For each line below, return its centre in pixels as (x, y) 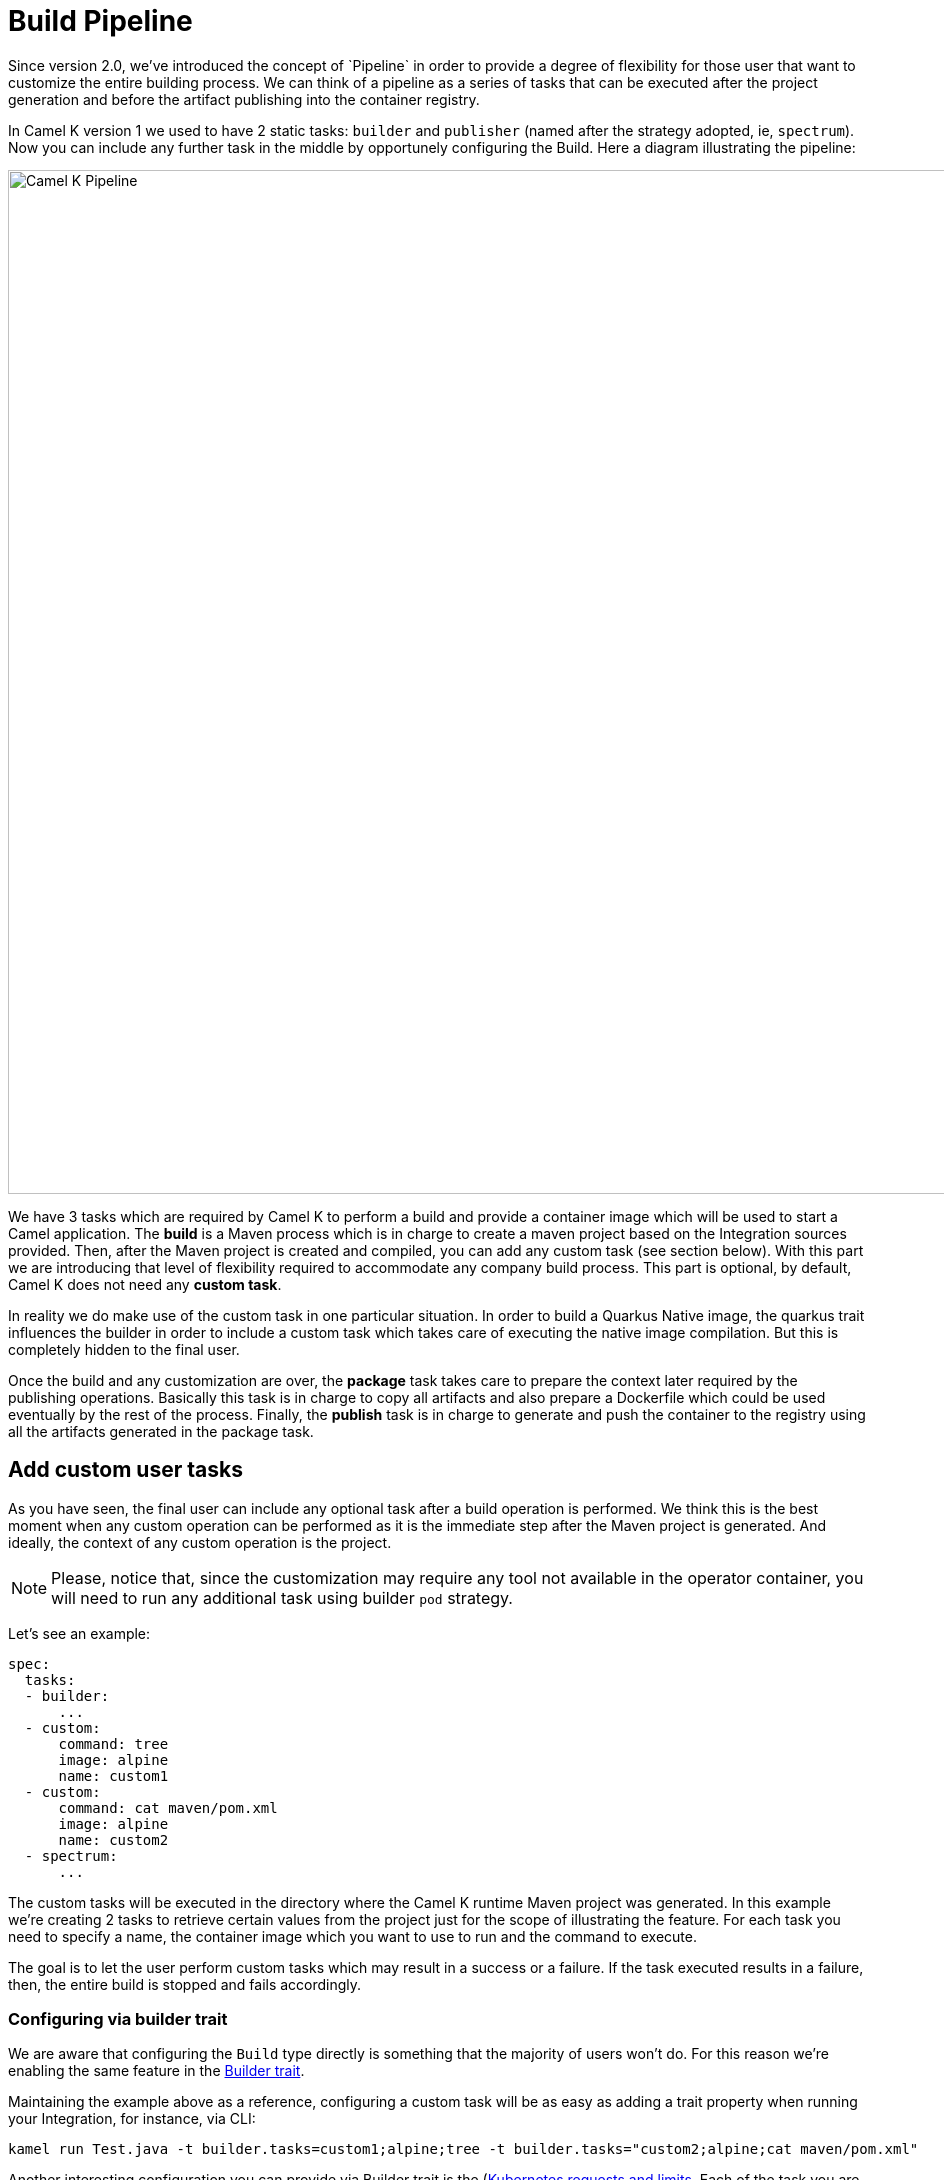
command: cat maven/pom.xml (168, 1807)
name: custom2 (113, 1839)
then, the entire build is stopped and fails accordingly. (185, 1984)
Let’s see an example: (79, 1633)
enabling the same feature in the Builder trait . (156, 2071)
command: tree (113, 1743)
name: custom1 (113, 1775)
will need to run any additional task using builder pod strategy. (282, 1597)
